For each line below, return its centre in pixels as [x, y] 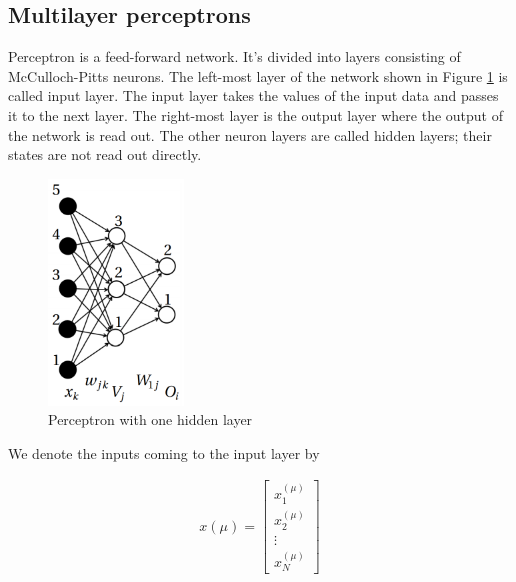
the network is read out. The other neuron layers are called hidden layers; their [250, 134]
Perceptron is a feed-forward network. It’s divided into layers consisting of [234, 56]
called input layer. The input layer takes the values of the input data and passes [253, 95]
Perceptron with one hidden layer [150, 419]
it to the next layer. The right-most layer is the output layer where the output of [255, 114]
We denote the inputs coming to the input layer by [164, 452]
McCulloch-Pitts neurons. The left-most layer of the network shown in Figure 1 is [258, 75]
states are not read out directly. [105, 154]
